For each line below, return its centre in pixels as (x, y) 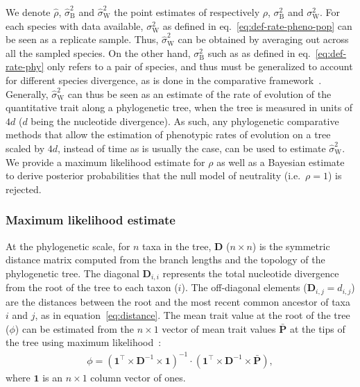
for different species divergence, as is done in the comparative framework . (164, 80)
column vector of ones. (138, 377)
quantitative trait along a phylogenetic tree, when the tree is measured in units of (179, 107)
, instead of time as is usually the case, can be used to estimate (192, 148)
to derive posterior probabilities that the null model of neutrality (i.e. (153, 175)
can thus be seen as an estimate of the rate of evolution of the (199, 93)
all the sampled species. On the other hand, (98, 52)
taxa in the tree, (177, 246)
